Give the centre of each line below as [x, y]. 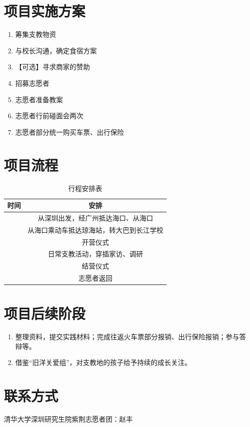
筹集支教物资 [36, 34]
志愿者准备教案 [39, 99]
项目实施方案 [45, 11]
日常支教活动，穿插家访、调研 [95, 254]
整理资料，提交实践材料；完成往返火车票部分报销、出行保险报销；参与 [127, 337]
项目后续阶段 [45, 313]
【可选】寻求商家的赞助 [53, 67]
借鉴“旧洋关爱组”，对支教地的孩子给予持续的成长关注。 [103, 362]
